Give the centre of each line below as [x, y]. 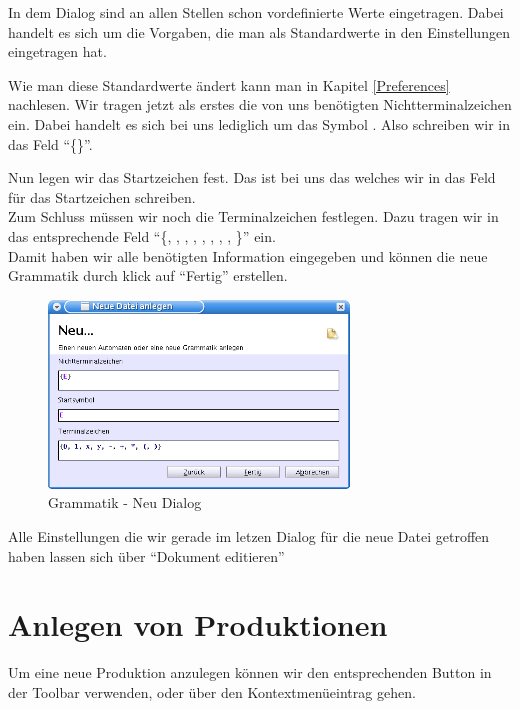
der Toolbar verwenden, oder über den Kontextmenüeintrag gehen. [212, 691]
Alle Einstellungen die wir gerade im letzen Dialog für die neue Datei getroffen [249, 536]
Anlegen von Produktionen [198, 624]
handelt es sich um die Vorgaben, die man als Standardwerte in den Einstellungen [259, 31]
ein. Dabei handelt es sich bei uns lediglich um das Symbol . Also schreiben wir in [259, 123]
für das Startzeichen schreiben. [102, 196]
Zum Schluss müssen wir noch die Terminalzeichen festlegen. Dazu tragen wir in [253, 216]
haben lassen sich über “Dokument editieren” [146, 555]
